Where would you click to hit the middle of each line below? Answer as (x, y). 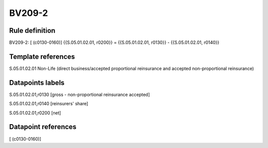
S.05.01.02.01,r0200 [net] (35, 113)
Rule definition (32, 31)
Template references (42, 56)
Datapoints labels (37, 83)
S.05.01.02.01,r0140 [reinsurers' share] (49, 104)
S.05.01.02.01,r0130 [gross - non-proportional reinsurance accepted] (79, 94)
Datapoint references (43, 127)
